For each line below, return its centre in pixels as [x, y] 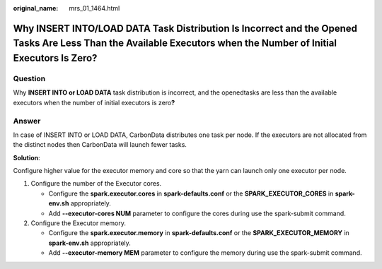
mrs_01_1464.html [94, 8]
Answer [27, 121]
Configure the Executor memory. [79, 223]
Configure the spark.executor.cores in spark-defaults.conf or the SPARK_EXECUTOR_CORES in [191, 193]
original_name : [36, 8]
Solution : [27, 157]
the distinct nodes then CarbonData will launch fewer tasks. [100, 145]
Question [29, 78]
